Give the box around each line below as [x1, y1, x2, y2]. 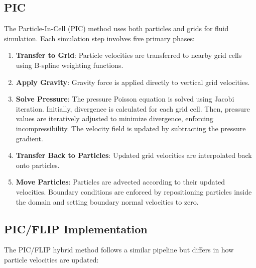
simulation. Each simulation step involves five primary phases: [4, 33, 195, 43]
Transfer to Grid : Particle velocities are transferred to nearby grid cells [16, 50, 242, 60]
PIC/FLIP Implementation [4, 221, 148, 236]
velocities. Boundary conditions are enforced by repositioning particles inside [16, 186, 252, 197]
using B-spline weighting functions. [16, 59, 123, 70]
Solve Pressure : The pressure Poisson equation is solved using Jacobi [16, 94, 234, 104]
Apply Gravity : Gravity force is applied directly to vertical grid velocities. [16, 76, 250, 87]
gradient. [16, 133, 43, 143]
